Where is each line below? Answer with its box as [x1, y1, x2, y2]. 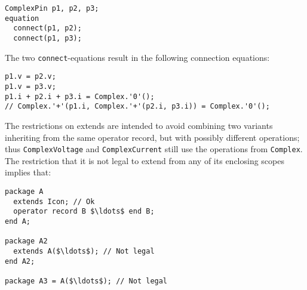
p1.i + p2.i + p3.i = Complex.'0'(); [5, 92, 155, 101]
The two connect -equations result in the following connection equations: [5, 51, 270, 63]
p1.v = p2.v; [5, 72, 56, 81]
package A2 [5, 237, 48, 246]
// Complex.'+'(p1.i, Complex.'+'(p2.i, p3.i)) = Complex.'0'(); [5, 102, 270, 111]
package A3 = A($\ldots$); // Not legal [5, 276, 168, 285]
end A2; [5, 257, 35, 266]
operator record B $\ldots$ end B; [13, 207, 155, 216]
